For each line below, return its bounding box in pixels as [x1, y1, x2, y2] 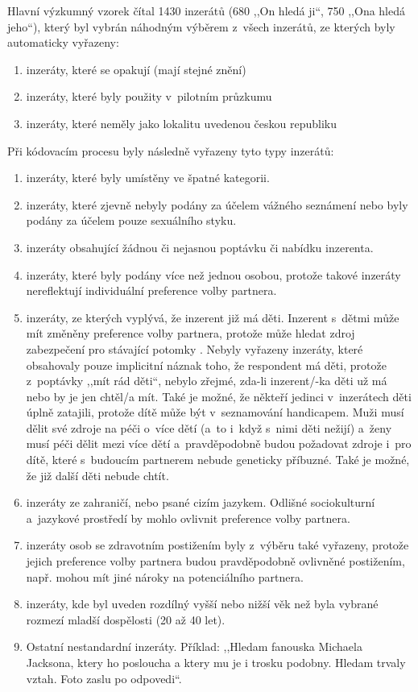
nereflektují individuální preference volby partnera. [26, 282, 277, 299]
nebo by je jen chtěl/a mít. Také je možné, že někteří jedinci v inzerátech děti [26, 387, 412, 404]
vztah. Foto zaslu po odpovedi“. [26, 669, 182, 686]
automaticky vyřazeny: [7, 34, 119, 51]
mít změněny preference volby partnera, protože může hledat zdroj [26, 325, 355, 342]
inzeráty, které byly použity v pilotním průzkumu [26, 88, 272, 105]
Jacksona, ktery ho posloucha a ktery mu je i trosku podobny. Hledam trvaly [26, 654, 406, 670]
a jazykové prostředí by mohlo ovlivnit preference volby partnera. [26, 509, 350, 526]
